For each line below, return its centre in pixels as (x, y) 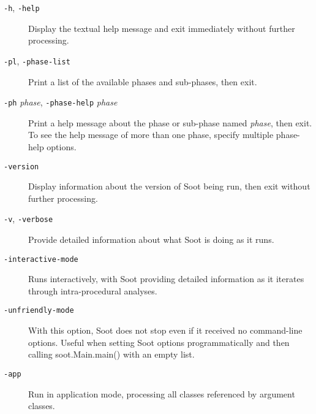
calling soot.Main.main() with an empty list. (111, 354)
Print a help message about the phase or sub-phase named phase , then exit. (170, 122)
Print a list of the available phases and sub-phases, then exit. (143, 81)
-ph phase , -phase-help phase (61, 102)
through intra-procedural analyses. (93, 290)
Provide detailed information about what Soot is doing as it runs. (151, 240)
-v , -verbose (28, 219)
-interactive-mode (41, 259)
